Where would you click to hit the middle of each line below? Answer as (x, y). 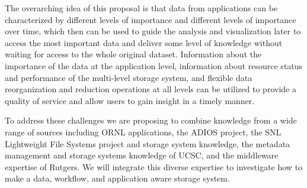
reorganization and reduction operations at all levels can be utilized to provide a (151, 89)
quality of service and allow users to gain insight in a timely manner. (130, 100)
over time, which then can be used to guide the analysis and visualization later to (153, 31)
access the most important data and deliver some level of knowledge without (144, 42)
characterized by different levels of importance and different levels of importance (151, 19)
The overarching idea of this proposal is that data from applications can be (141, 8)
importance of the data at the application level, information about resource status (154, 65)
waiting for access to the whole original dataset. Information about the (133, 54)
